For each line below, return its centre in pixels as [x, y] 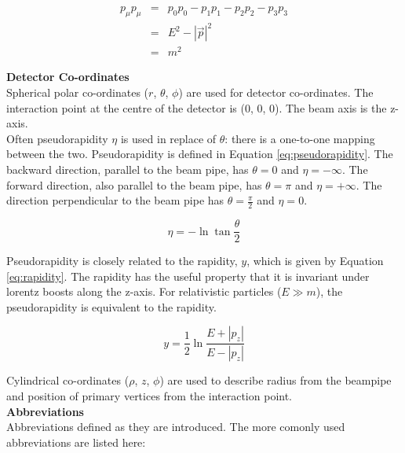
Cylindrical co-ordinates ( [68, 380]
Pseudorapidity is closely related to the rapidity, [122, 261]
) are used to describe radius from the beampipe [275, 380]
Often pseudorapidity [57, 138]
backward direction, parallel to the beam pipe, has [128, 169]
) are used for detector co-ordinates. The [276, 92]
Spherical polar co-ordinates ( [78, 92]
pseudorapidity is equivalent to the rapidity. [111, 306]
